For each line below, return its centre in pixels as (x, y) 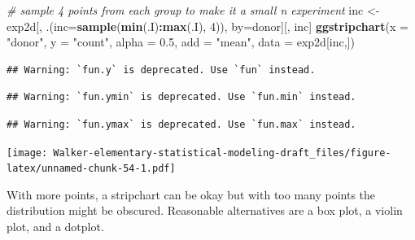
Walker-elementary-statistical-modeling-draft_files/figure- (222, 153)
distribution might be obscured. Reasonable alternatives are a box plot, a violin (205, 210)
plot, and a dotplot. (55, 227)
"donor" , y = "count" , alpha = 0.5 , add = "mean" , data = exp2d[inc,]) (181, 42)
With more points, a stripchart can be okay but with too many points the (191, 194)
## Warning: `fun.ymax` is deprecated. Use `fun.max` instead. (181, 124)
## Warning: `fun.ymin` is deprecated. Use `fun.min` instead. (181, 97)
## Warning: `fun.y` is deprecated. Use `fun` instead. (161, 70)
